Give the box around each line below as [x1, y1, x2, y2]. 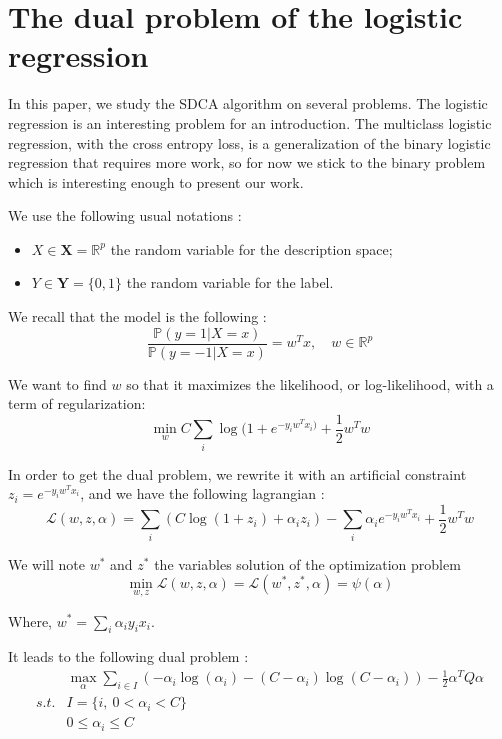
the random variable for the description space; [110, 238, 393, 259]
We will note [8, 553, 85, 574]
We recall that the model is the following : [8, 306, 267, 327]
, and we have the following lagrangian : [80, 483, 325, 504]
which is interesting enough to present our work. [8, 171, 304, 192]
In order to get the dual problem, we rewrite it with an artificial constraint [8, 463, 467, 484]
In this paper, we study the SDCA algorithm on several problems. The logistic [8, 93, 488, 114]
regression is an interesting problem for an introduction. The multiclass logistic [8, 112, 492, 133]
